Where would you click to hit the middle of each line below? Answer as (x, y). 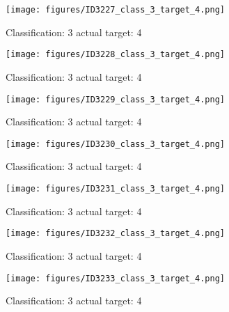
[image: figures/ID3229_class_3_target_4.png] (115, 99)
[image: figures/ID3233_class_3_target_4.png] (115, 278)
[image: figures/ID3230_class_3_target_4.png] (115, 144)
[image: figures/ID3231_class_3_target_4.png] (115, 189)
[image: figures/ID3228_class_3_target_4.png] (115, 55)
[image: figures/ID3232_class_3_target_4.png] (115, 234)
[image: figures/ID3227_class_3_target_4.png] (115, 10)
